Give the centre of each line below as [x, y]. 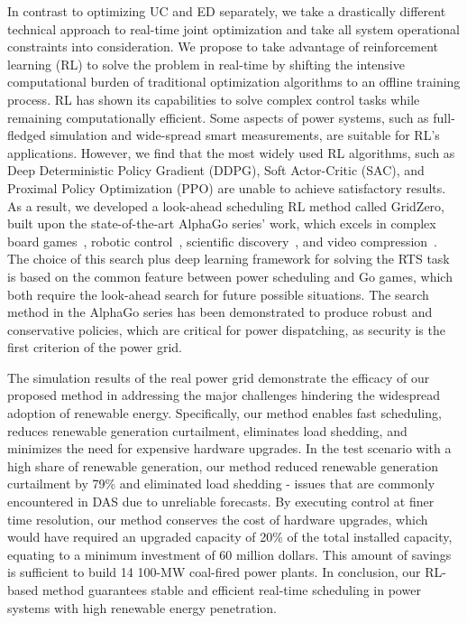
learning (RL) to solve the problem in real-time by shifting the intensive [206, 64]
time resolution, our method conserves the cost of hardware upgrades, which [218, 519]
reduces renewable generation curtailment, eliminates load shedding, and [207, 430]
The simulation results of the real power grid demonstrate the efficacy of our [219, 377]
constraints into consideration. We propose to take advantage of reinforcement [223, 46]
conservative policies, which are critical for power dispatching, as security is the [226, 329]
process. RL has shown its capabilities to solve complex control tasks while [214, 99]
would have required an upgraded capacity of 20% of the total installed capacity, [230, 537]
